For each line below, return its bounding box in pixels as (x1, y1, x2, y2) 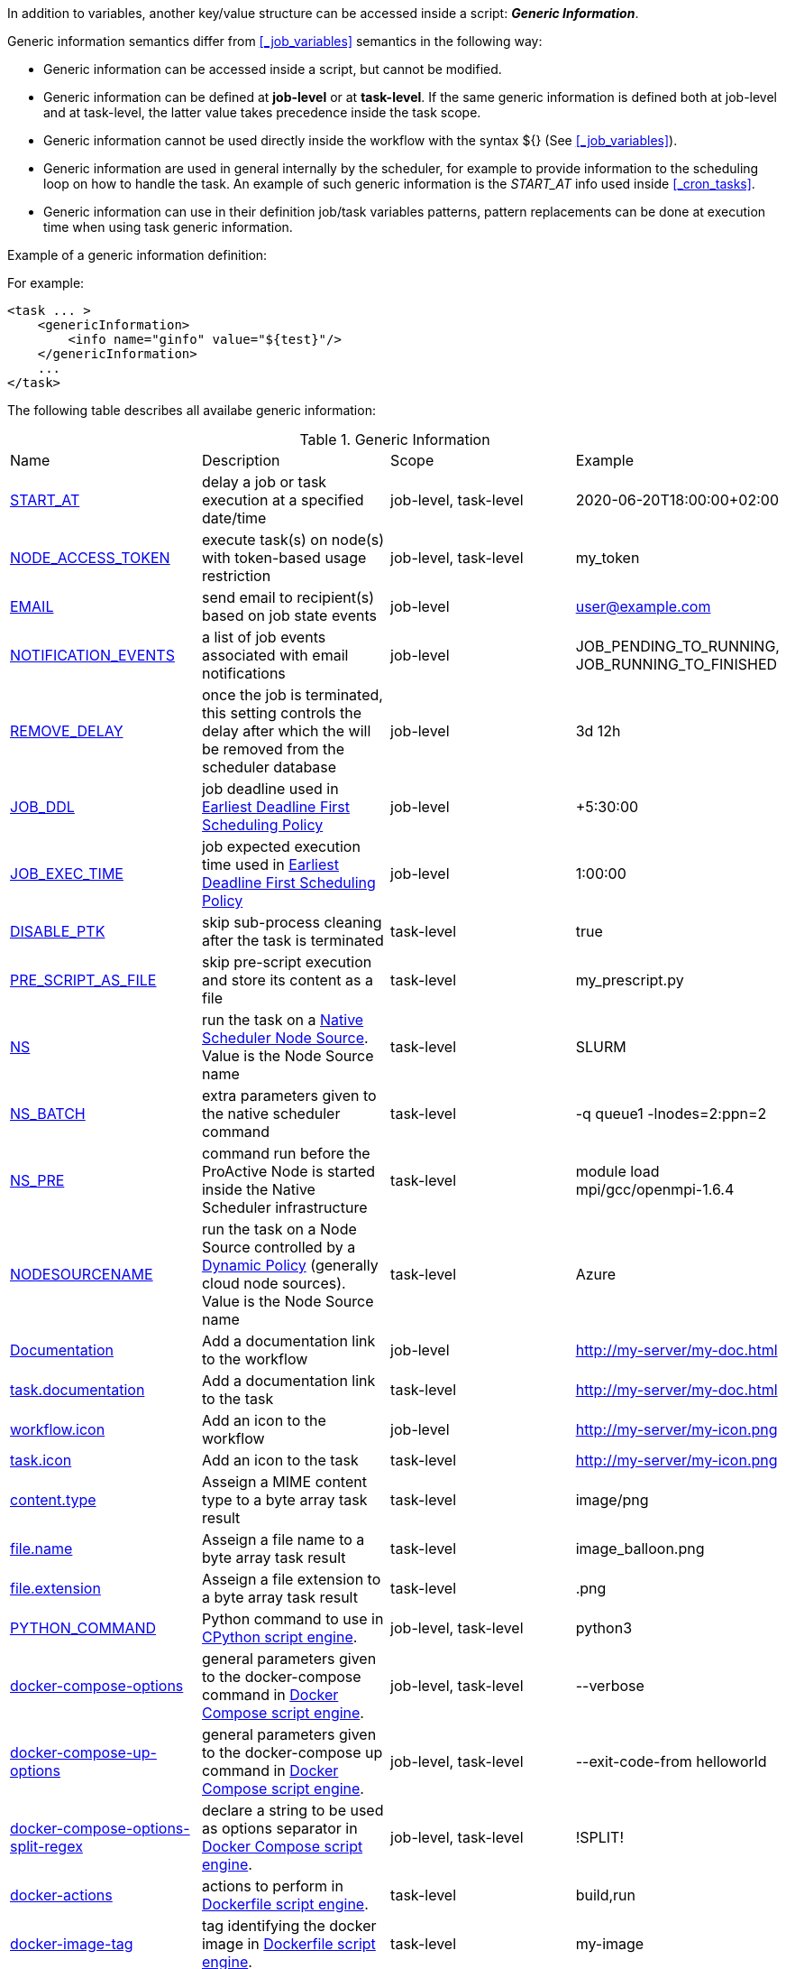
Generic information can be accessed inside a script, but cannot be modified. (43, 61, 502, 77)
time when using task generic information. (43, 219, 293, 235)
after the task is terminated (201, 931, 384, 949)
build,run (575, 1886, 636, 1904)
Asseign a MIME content (201, 1473, 367, 1491)
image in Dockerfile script (201, 1935, 376, 1953)
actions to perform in (201, 1877, 343, 1895)
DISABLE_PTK (10, 922, 105, 940)
